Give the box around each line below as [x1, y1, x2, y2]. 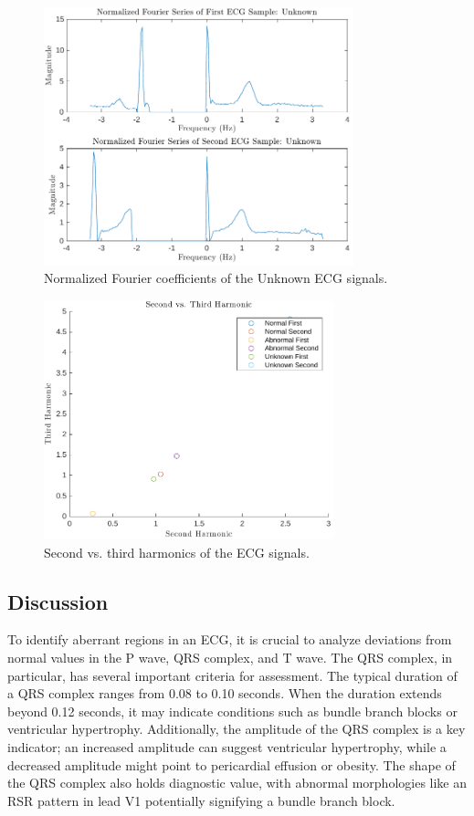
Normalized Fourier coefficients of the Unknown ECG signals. [44, 268, 388, 288]
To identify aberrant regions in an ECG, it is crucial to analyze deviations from [7, 630, 452, 649]
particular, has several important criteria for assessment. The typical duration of [7, 665, 458, 685]
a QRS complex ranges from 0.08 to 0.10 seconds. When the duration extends [7, 684, 442, 703]
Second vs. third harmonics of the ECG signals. [44, 542, 310, 561]
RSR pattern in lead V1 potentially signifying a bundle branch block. [7, 790, 395, 810]
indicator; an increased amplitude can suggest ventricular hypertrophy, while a [7, 738, 447, 757]
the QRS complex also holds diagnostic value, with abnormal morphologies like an [7, 773, 468, 792]
